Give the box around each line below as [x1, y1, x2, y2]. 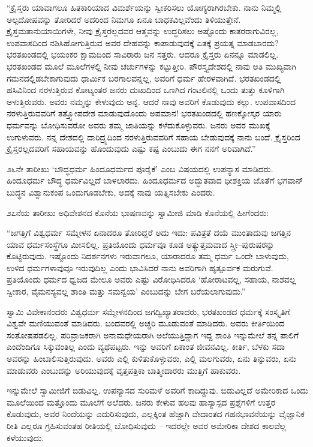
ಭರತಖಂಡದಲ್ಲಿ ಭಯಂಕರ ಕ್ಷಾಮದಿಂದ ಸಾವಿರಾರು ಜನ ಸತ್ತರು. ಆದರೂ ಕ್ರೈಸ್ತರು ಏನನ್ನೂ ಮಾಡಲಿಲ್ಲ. [7, 48, 279, 61]
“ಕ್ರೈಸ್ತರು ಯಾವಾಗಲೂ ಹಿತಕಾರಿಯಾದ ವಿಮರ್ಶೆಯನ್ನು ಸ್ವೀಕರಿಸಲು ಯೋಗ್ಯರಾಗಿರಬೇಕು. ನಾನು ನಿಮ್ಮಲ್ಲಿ [7, 1, 282, 13]
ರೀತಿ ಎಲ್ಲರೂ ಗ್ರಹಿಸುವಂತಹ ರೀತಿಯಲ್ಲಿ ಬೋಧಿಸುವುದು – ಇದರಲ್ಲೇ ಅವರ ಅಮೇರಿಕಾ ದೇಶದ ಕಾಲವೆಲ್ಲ [7, 419, 287, 431]
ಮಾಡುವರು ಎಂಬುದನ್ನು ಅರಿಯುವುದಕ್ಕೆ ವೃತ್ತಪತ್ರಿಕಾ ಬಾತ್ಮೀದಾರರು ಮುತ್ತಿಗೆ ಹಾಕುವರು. [7, 364, 241, 376]
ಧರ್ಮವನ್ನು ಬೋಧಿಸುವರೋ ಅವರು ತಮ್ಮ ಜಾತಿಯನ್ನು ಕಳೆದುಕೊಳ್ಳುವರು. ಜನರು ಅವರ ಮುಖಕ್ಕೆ [7, 118, 270, 131]
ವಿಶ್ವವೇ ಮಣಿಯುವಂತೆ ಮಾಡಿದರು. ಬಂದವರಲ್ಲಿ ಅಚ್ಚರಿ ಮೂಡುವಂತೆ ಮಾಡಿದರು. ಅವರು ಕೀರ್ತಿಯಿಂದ [7, 317, 285, 329]
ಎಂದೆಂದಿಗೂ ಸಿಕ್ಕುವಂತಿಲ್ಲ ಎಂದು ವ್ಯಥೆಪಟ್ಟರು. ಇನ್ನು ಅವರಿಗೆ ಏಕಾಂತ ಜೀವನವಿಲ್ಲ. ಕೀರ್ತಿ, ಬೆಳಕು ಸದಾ [7, 340, 285, 353]
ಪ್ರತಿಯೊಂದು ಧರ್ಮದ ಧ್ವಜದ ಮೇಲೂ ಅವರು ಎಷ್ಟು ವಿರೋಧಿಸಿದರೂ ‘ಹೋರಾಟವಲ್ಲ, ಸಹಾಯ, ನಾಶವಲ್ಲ [7, 273, 296, 286]
